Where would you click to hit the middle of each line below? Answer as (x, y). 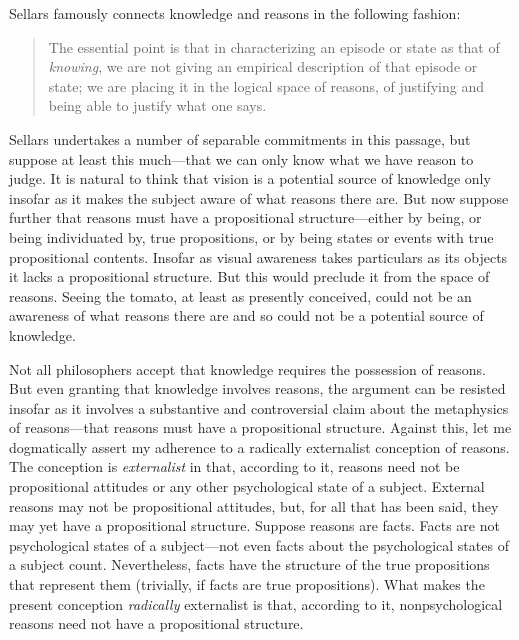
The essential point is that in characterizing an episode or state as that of (274, 46)
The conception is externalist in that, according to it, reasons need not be (234, 466)
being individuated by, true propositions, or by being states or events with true (251, 236)
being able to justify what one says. (157, 105)
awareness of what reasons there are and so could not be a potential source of (246, 315)
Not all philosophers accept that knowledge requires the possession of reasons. (247, 368)
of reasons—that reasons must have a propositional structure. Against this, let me (260, 427)
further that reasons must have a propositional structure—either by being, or (245, 217)
